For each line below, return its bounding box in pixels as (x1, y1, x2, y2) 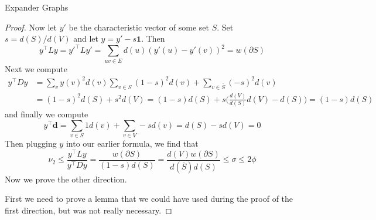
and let (73, 32, 98, 45)
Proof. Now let (5, 21, 57, 33)
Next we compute (5, 62, 67, 75)
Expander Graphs (5, 1, 69, 13)
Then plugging (5, 137, 57, 150)
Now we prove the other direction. (5, 172, 127, 185)
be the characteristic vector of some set (69, 21, 210, 33)
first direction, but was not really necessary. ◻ (5, 204, 172, 216)
